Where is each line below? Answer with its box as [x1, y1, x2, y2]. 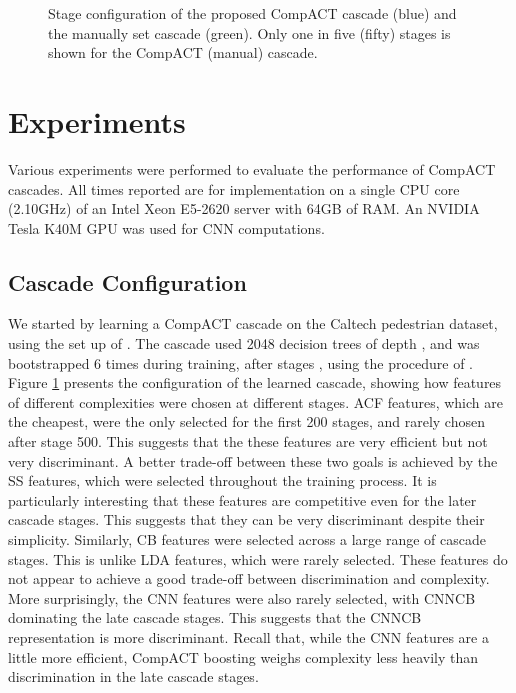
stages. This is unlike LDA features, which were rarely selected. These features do [8, 548, 508, 569]
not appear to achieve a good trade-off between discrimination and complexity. [8, 568, 490, 589]
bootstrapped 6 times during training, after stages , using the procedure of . [8, 352, 474, 373]
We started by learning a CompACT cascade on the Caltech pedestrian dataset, [8, 313, 498, 334]
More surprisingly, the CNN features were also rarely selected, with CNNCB [8, 587, 476, 608]
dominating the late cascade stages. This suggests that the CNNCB [8, 607, 422, 628]
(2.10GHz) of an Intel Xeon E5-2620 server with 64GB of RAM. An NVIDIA [8, 198, 480, 219]
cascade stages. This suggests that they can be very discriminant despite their [8, 509, 485, 530]
